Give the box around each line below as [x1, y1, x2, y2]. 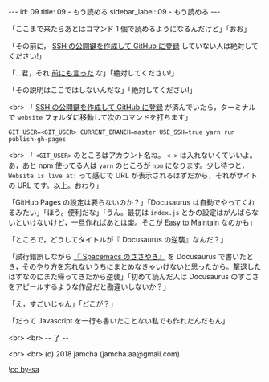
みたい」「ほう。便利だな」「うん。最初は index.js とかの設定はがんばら [14, 208, 252, 217]
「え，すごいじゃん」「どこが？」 [8, 299, 118, 308]
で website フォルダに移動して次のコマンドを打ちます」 [8, 112, 193, 122]
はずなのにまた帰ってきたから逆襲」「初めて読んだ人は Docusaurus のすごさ [8, 272, 259, 281]
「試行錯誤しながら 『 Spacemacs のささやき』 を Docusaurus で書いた [8, 252, 247, 261]
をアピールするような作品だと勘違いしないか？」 [8, 282, 170, 291]
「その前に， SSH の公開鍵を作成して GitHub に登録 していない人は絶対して [8, 41, 259, 51]
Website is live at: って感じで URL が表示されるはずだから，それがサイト [8, 171, 258, 180]
